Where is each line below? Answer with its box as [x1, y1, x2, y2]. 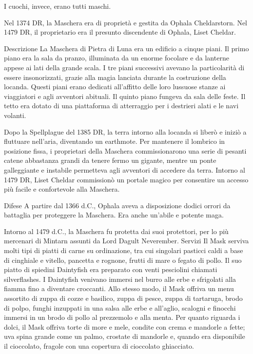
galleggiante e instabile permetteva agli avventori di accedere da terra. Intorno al [4, 164, 245, 175]
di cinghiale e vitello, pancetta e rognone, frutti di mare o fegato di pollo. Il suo [4, 255, 242, 265]
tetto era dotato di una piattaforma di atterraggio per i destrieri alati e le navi [4, 100, 239, 111]
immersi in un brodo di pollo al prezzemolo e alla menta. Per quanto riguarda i [4, 312, 240, 322]
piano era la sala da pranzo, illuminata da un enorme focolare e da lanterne [4, 53, 229, 63]
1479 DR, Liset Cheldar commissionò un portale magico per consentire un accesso [4, 174, 249, 184]
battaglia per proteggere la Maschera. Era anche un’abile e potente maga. [4, 210, 224, 220]
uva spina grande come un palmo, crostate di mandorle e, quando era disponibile [4, 331, 245, 341]
